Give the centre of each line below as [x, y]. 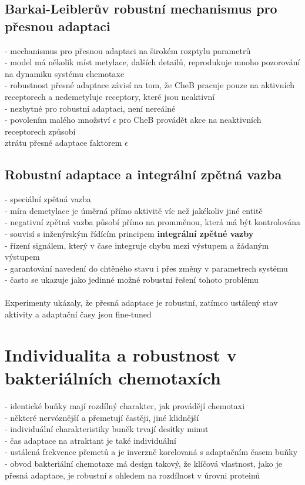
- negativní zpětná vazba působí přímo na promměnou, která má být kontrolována [153, 222]
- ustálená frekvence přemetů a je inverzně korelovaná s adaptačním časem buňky [151, 452]
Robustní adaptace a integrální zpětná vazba [143, 174]
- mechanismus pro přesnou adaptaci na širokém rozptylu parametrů [128, 50]
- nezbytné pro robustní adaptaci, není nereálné [90, 108]
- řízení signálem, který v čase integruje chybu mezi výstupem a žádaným [137, 245]
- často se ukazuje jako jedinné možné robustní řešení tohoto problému [132, 280]
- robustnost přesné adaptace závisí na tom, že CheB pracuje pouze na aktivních [150, 85]
